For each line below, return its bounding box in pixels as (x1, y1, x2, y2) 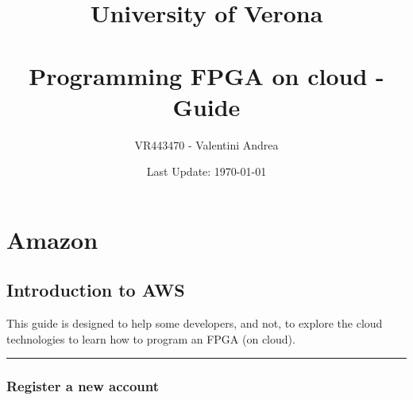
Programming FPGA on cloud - (29, 59, 384, 91)
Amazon (6, 223, 98, 255)
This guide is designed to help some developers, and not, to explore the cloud (6, 315, 383, 332)
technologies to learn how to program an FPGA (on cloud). (6, 330, 295, 347)
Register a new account (6, 376, 160, 396)
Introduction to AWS (6, 278, 185, 302)
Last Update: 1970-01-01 (146, 163, 267, 180)
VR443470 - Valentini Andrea (134, 136, 279, 153)
